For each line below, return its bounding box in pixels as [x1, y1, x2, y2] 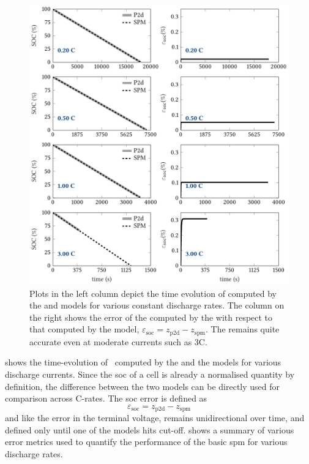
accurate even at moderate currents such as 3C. [29, 335, 207, 348]
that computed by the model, [29, 323, 140, 335]
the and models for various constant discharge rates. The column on [29, 299, 285, 312]
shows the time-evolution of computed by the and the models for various [5, 356, 281, 369]
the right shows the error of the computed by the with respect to [29, 310, 273, 323]
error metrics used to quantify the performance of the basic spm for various [5, 435, 288, 448]
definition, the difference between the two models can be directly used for [5, 380, 280, 392]
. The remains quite [206, 323, 280, 335]
